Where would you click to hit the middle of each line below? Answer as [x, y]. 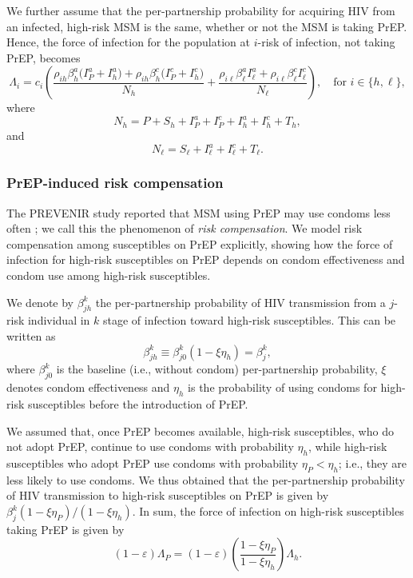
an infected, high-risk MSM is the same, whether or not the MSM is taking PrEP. [207, 26]
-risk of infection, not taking [326, 42]
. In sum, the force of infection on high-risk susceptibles [268, 511]
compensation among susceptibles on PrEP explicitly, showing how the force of [200, 243]
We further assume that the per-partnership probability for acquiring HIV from [201, 10]
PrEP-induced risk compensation [115, 183]
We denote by [40, 302]
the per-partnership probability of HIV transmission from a [240, 302]
